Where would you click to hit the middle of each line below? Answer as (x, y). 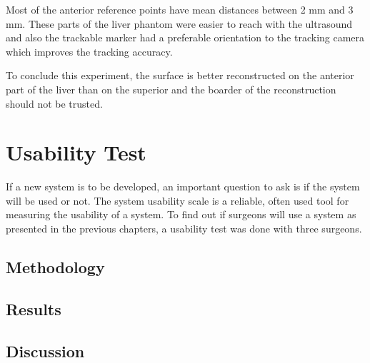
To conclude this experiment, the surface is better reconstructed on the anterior (180, 75)
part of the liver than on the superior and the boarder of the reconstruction (171, 89)
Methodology (55, 267)
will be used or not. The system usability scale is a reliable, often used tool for (177, 200)
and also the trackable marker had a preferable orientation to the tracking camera (185, 37)
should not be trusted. (54, 103)
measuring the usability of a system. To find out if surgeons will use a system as (181, 214)
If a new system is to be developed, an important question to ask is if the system (183, 186)
